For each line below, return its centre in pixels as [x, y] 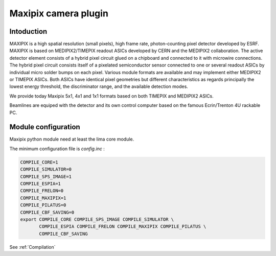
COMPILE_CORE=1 [39, 162]
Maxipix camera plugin [59, 13]
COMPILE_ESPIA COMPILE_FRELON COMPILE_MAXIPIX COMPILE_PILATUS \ [123, 227]
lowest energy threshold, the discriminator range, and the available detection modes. [99, 86]
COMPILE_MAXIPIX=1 [43, 198]
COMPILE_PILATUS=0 [43, 205]
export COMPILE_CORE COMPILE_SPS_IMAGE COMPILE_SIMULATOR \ [97, 219]
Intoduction [28, 31]
